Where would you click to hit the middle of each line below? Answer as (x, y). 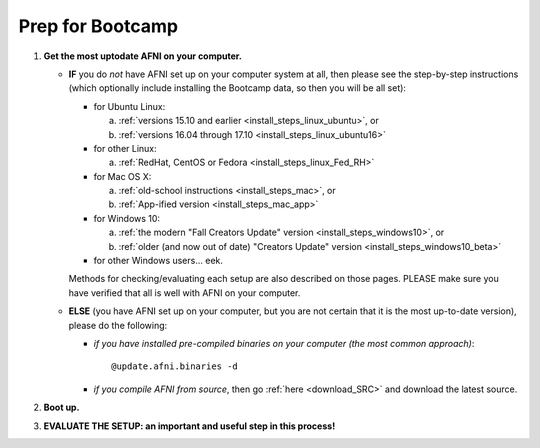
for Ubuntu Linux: (129, 106)
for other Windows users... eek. (158, 261)
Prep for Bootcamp (98, 26)
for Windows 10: (126, 218)
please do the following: (118, 325)
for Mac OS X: (122, 176)
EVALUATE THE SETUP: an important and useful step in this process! (189, 426)
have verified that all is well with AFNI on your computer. (184, 292)
